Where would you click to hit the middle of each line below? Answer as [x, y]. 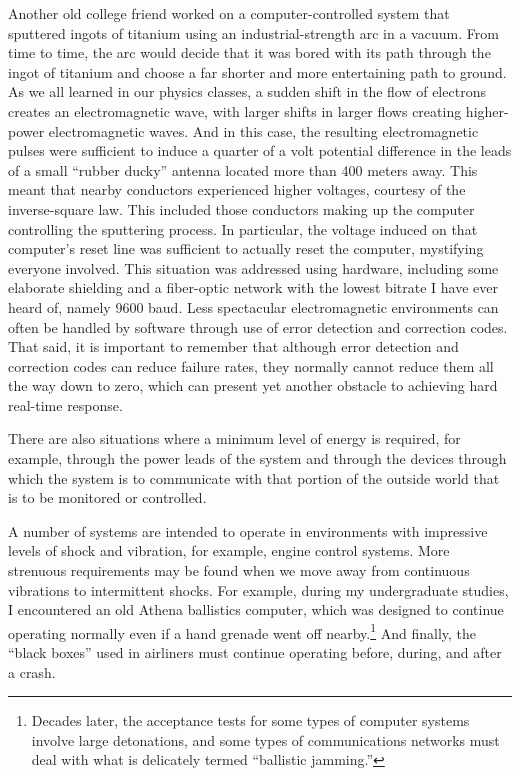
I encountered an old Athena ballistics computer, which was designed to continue [256, 609]
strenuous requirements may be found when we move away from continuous [239, 570]
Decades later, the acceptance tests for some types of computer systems [250, 720]
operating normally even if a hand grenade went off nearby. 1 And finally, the [242, 631]
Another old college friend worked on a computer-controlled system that [229, 13]
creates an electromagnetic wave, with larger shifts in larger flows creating [235, 110]
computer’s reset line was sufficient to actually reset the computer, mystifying [246, 248]
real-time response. [65, 404]
